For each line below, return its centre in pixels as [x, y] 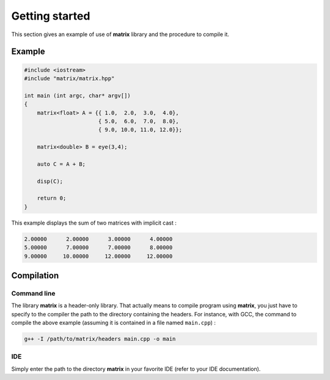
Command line [33, 293]
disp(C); [50, 181]
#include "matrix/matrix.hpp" [69, 78]
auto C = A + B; [61, 164]
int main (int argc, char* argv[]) [77, 95]
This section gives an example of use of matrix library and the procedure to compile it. [120, 34]
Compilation [35, 275]
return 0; [52, 198]
